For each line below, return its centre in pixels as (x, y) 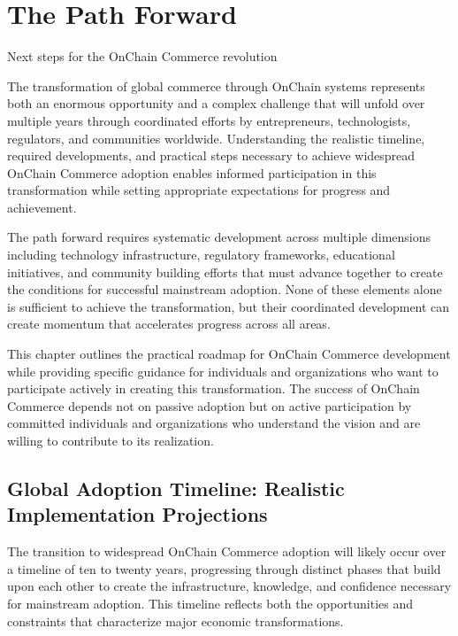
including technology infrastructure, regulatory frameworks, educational (201, 255)
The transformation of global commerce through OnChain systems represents (216, 85)
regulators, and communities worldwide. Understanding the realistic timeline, (216, 138)
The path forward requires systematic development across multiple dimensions (219, 237)
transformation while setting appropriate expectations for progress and (199, 190)
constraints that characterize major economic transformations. (176, 620)
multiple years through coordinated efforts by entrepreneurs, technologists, (209, 120)
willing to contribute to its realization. (111, 440)
